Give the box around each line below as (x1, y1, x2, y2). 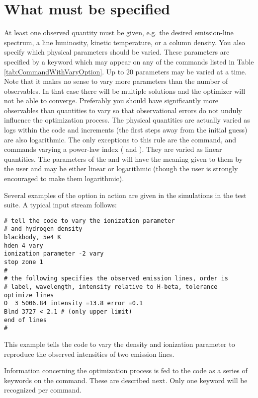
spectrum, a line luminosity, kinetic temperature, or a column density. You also (4, 37, 245, 47)
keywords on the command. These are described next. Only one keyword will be (4, 375, 248, 385)
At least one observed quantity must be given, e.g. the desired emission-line (4, 27, 234, 38)
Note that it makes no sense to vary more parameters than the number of (4, 76, 228, 86)
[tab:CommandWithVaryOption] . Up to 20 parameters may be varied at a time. (4, 66, 247, 76)
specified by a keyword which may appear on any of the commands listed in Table (4, 56, 254, 66)
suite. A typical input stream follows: (4, 199, 117, 210)
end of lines (4, 316, 47, 324)
